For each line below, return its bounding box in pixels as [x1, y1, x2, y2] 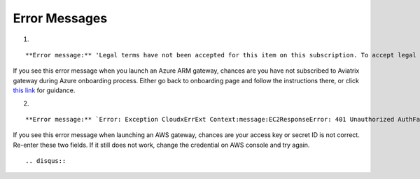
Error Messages [13, 10, 108, 26]
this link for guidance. [13, 86, 76, 94]
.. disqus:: [25, 157, 66, 165]
